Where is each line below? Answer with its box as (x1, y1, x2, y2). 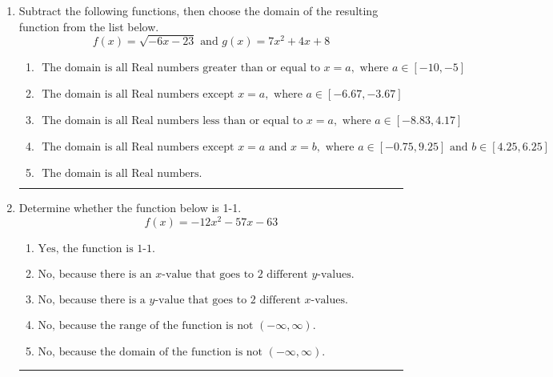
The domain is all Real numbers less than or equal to (42, 115, 303, 127)
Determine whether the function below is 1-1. (18, 199, 242, 216)
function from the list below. (18, 18, 159, 34)
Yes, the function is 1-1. (38, 243, 155, 255)
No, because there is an (38, 269, 152, 281)
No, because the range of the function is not (38, 320, 254, 332)
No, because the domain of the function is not (38, 347, 263, 359)
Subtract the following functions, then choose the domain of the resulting (18, 2, 379, 18)
